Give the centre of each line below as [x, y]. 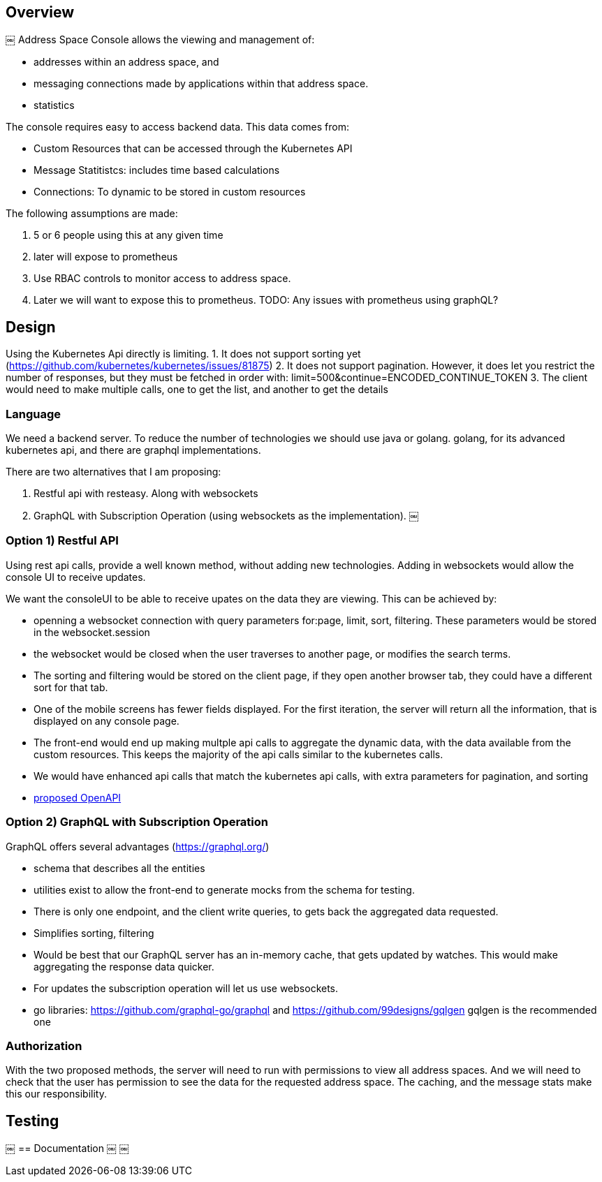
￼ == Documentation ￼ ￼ [67, 1148]
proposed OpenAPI [78, 797]
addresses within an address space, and [126, 62]
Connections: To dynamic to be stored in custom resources [170, 192]
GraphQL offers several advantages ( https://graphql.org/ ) [138, 846]
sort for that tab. [71, 687]
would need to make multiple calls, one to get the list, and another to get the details [197, 390]
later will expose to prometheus [106, 257]
